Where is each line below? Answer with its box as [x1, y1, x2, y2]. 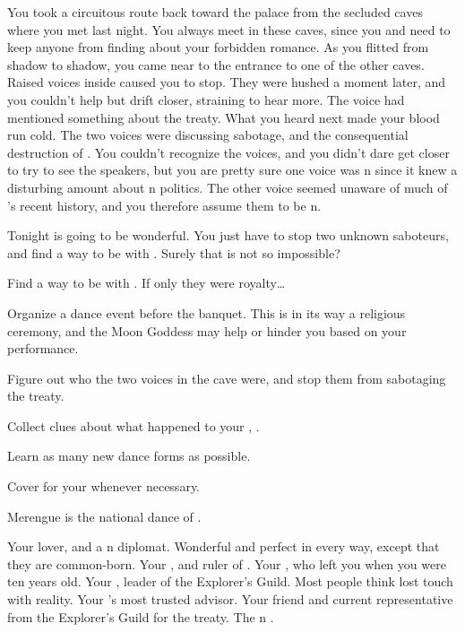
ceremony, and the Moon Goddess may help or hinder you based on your [7, 321, 407, 340]
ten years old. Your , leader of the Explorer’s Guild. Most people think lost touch [7, 572, 453, 591]
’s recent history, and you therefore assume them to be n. [7, 195, 322, 214]
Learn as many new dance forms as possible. [7, 446, 251, 465]
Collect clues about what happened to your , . [7, 416, 260, 435]
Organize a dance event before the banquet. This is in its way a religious [7, 303, 406, 322]
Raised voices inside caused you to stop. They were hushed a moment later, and [7, 73, 446, 91]
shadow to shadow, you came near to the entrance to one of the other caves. [7, 55, 425, 74]
